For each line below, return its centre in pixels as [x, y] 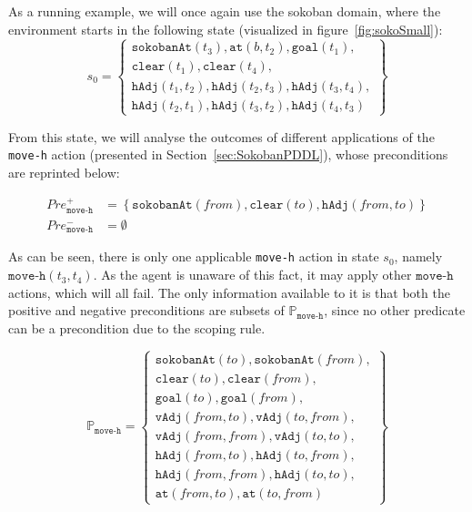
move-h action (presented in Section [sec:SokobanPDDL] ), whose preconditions [228, 154]
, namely [418, 256]
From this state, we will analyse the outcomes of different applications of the [221, 136]
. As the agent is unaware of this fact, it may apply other [252, 275]
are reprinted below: [64, 173]
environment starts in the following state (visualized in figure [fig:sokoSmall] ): [226, 29]
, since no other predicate [395, 310]
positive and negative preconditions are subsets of [146, 310]
